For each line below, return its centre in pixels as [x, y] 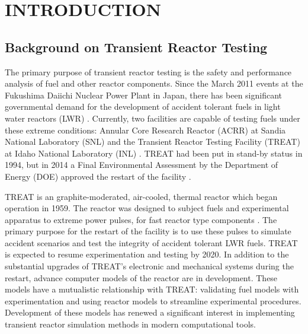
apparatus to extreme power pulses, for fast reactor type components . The [141, 219]
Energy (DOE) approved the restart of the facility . [98, 176]
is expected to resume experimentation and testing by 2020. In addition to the [147, 254]
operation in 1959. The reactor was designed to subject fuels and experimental [147, 208]
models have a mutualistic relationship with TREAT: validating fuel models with [152, 289]
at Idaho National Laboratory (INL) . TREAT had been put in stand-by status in [154, 153]
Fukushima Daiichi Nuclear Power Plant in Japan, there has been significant [144, 95]
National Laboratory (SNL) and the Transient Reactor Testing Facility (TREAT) [153, 141]
